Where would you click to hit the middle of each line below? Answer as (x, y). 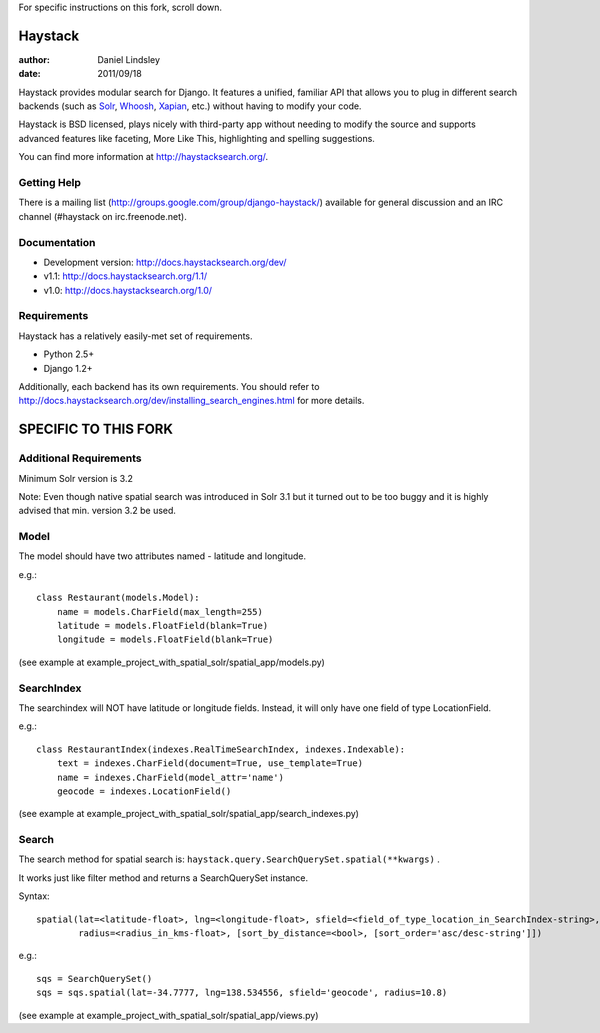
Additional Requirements (80, 458)
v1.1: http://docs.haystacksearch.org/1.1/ (125, 276)
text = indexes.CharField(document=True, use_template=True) (210, 763)
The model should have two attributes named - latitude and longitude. (162, 556)
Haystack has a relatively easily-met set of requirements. (136, 336)
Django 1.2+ (68, 368)
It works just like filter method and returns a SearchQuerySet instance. (163, 877)
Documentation (57, 242)
